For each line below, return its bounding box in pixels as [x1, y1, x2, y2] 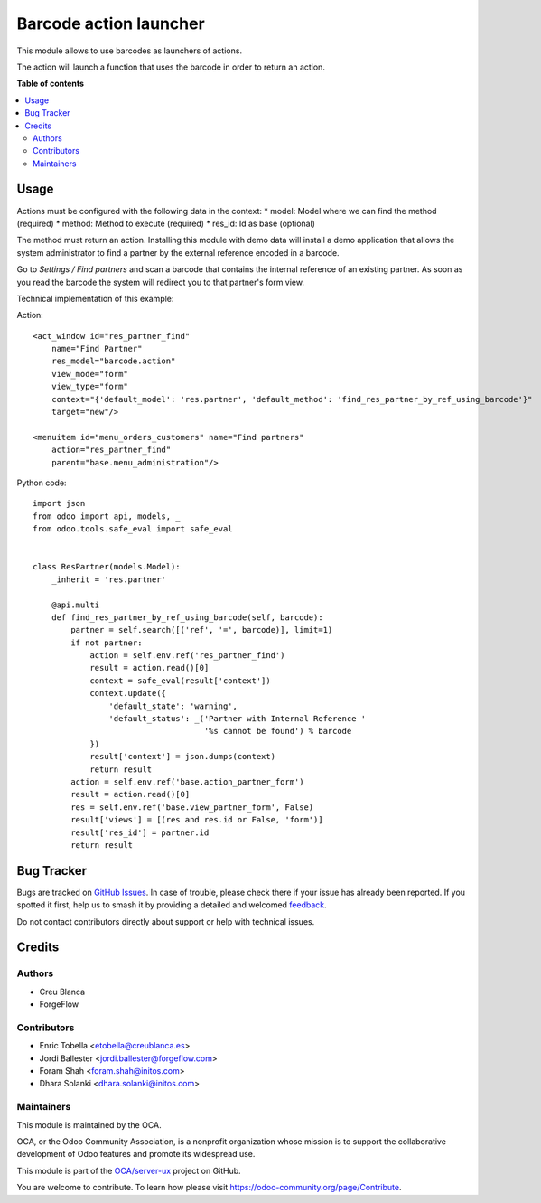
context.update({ [89, 688, 167, 699]
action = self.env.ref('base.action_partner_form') [70, 776, 304, 786]
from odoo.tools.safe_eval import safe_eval [33, 524, 234, 534]
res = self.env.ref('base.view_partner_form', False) [70, 802, 314, 813]
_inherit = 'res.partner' [51, 574, 167, 585]
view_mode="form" [51, 369, 128, 379]
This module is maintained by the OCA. [16, 1119, 162, 1130]
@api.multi [51, 599, 100, 610]
